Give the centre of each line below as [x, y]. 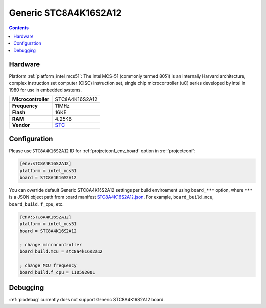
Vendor [21, 125]
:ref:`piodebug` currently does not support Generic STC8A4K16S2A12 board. [87, 300]
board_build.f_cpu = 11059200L [57, 272]
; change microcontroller [51, 245]
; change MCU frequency [48, 265]
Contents [19, 28]
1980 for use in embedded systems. [46, 90]
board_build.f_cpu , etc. [36, 204]
